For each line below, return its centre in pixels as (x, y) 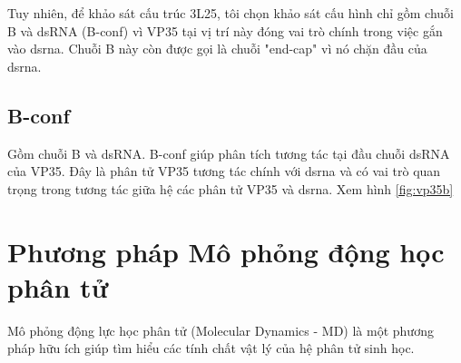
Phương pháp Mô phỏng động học (226, 251)
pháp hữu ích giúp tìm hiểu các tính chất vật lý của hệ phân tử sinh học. (211, 348)
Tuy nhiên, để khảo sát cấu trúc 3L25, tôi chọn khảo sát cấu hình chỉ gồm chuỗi (230, 13)
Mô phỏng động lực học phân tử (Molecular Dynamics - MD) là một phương (221, 330)
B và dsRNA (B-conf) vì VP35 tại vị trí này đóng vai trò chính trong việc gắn (225, 30)
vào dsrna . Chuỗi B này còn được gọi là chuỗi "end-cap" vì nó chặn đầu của (217, 49)
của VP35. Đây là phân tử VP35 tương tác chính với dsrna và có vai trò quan (224, 171)
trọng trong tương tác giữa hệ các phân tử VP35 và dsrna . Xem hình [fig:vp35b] (230, 188)
